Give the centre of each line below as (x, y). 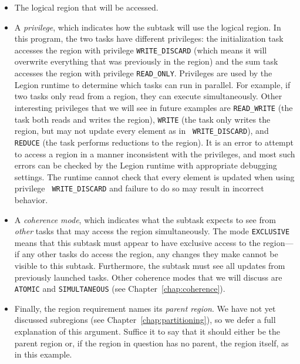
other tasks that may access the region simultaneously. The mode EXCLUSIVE (152, 231)
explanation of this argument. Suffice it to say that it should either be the (147, 331)
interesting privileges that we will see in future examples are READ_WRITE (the (154, 107)
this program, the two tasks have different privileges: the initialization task (149, 38)
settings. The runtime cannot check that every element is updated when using (154, 176)
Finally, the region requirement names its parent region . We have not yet (145, 308)
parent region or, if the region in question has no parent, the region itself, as (151, 343)
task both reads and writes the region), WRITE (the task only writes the (142, 119)
